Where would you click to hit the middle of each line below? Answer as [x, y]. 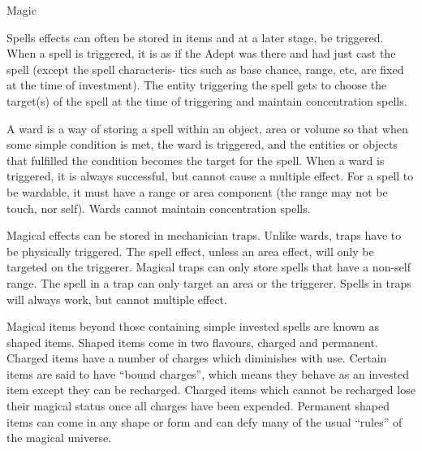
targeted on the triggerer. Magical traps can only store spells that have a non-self [209, 267]
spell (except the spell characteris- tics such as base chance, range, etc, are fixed [205, 69]
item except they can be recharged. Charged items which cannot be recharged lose [211, 390]
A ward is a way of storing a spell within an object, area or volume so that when [207, 128]
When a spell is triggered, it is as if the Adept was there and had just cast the [201, 53]
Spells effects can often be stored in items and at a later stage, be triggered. [195, 37]
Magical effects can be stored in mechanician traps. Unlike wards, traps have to [204, 235]
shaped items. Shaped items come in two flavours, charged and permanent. [192, 342]
